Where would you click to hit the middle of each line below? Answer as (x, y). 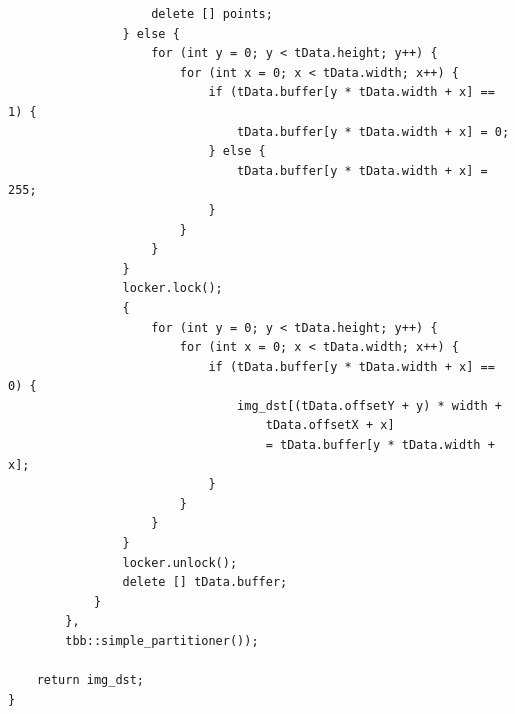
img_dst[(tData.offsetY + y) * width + (369, 405)
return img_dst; (90, 680)
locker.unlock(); (180, 562)
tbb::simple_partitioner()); (162, 641)
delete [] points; (212, 14)
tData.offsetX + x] (330, 425)
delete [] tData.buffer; (205, 582)
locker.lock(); (172, 288)
